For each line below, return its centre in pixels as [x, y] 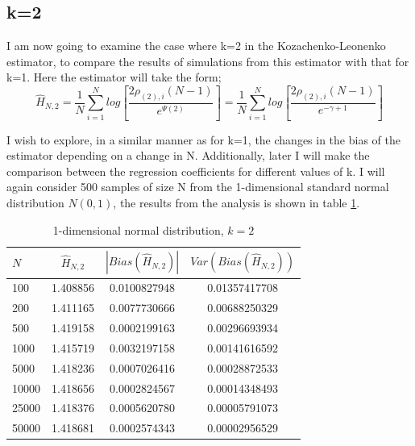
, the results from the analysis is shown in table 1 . [237, 202]
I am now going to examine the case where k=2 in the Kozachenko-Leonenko [196, 46]
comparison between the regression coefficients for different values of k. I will [196, 171]
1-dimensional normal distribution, [138, 229]
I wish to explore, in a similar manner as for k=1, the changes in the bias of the [203, 139]
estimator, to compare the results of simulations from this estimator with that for [208, 61]
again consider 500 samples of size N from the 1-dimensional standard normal [198, 187]
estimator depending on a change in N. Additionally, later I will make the [188, 155]
